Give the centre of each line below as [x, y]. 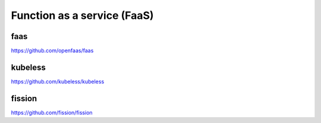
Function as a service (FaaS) [82, 15]
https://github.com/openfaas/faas [52, 51]
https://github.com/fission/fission [52, 112]
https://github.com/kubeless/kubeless [58, 81]
